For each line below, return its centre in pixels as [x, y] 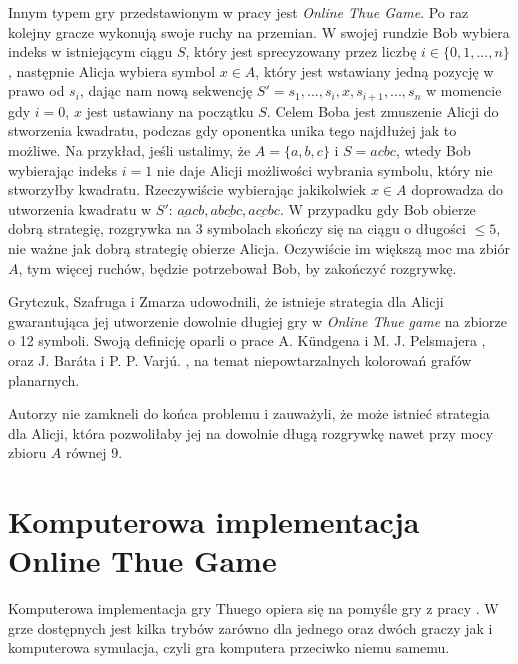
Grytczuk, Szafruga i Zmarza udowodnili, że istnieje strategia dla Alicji [226, 301]
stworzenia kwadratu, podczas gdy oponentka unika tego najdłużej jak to [232, 130]
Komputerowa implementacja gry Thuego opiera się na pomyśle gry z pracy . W [253, 608]
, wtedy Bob [433, 150]
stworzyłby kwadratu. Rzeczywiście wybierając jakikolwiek [187, 189]
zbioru [27, 452]
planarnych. [44, 379]
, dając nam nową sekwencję [166, 90]
